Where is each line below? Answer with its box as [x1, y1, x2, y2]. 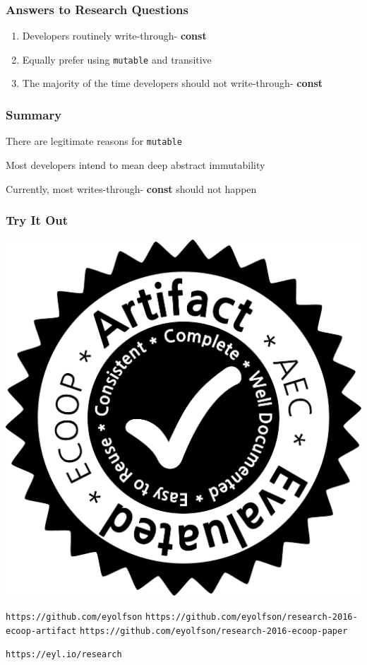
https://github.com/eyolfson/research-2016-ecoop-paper [79, 625, 348, 636]
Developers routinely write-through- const [22, 28, 207, 43]
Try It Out [6, 211, 68, 229]
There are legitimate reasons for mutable [6, 134, 182, 148]
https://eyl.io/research [6, 649, 122, 660]
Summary [6, 105, 62, 123]
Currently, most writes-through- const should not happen [6, 181, 257, 196]
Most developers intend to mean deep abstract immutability [6, 157, 265, 172]
